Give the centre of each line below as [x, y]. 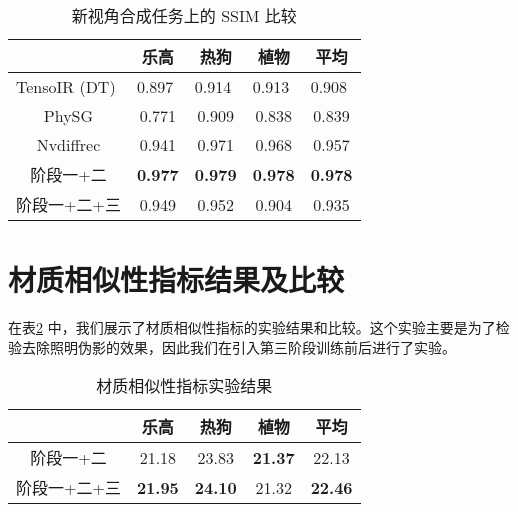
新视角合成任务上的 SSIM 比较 [184, 15]
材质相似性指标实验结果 [184, 386]
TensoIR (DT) [66, 86]
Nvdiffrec [68, 144]
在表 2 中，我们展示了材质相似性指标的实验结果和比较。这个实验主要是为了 [252, 327]
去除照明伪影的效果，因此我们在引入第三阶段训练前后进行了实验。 [238, 346]
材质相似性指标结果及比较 [176, 279]
